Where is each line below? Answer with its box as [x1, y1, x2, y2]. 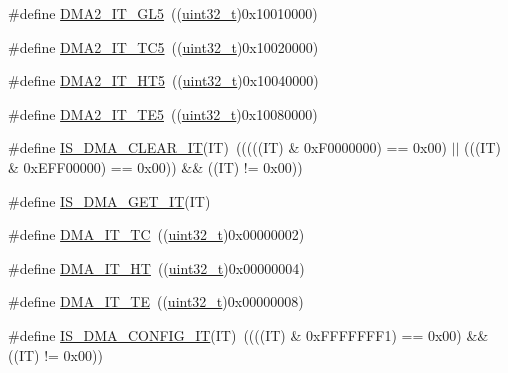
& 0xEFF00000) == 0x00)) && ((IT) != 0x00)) [8, 156, 303, 177]
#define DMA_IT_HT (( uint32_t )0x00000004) [8, 257, 305, 278]
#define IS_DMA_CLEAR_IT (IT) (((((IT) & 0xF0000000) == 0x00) [8, 137, 447, 158]
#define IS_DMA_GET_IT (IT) [8, 190, 211, 211]
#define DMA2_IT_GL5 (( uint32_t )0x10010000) [8, 3, 318, 23]
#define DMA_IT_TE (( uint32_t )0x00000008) [8, 291, 304, 312]
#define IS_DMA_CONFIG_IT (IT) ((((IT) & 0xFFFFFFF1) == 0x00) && [8, 324, 489, 345]
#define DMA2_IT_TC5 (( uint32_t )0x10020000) [8, 36, 319, 57]
